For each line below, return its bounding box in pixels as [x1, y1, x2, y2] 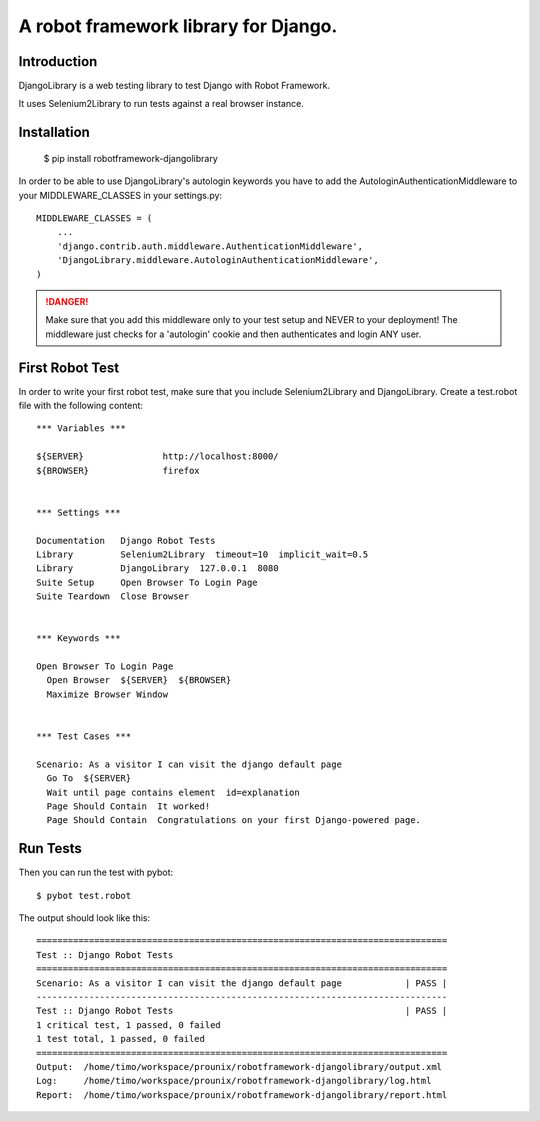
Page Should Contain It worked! [46, 801, 211, 812]
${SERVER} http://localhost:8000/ [36, 451, 279, 462]
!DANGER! [45, 295, 89, 307]
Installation [18, 124, 90, 141]
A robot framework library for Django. [18, 15, 338, 37]
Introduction [18, 53, 98, 70]
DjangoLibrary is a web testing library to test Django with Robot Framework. [18, 80, 330, 92]
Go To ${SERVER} [46, 773, 132, 784]
